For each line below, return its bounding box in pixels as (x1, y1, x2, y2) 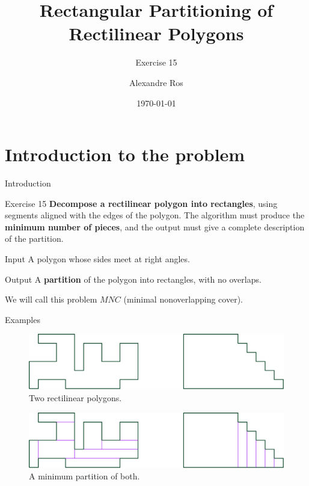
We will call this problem (5, 293, 97, 306)
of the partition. (5, 232, 64, 245)
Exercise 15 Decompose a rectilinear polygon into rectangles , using (5, 197, 278, 209)
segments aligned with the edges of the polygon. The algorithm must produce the (5, 209, 305, 221)
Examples (5, 313, 40, 325)
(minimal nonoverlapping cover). (123, 293, 243, 306)
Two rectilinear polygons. (29, 391, 122, 404)
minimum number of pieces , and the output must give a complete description (5, 220, 305, 233)
